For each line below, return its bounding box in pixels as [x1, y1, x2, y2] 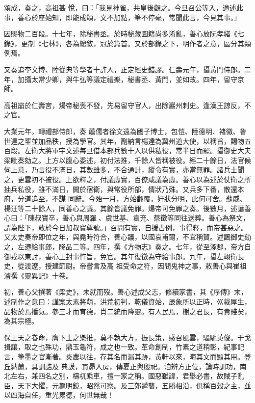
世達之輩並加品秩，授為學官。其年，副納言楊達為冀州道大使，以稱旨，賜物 [4, 135, 244, 146]
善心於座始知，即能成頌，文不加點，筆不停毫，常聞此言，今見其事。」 [17, 12, 241, 22]
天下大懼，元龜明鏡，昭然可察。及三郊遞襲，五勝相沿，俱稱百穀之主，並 [17, 380, 251, 390]
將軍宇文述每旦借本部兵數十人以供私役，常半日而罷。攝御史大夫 [45, 145, 251, 156]
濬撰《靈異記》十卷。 [4, 270, 73, 280]
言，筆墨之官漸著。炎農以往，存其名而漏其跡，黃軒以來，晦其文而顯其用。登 [4, 351, 251, 361]
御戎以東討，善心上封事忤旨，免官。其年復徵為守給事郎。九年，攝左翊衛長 [4, 251, 244, 261]
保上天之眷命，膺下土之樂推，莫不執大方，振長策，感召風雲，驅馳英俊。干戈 [4, 332, 251, 342]
